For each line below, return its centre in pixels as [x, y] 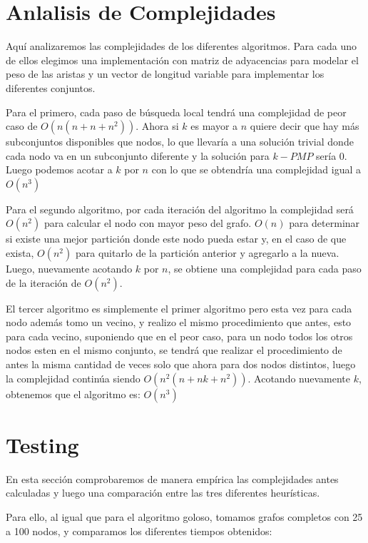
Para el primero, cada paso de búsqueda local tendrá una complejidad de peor [176, 112]
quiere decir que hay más [305, 126]
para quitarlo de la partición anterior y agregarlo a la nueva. [207, 253]
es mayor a [214, 126]
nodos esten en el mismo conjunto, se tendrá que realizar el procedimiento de [174, 350]
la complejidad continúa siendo [73, 378]
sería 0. [332, 155]
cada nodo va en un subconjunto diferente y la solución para [138, 155]
